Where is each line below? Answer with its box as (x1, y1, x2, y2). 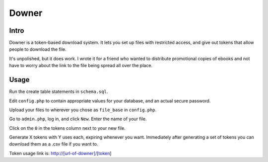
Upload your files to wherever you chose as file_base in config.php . (9, 107, 157, 113)
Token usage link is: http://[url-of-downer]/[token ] (9, 150, 112, 156)
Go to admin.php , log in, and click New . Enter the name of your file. (9, 116, 147, 122)
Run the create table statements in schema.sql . (9, 88, 108, 94)
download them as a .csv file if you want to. (9, 141, 98, 147)
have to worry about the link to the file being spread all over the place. (9, 63, 153, 69)
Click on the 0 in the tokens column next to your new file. (9, 125, 126, 131)
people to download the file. (9, 46, 67, 52)
